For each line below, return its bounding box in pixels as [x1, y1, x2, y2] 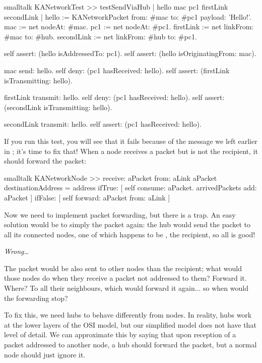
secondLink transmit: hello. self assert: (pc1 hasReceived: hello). [4, 119, 202, 129]
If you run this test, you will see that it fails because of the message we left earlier [4, 135, 257, 146]
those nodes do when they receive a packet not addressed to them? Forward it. [4, 273, 247, 283]
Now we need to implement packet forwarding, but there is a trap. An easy [4, 209, 236, 220]
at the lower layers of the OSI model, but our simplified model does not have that [4, 319, 256, 330]
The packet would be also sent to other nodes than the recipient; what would [4, 263, 242, 273]
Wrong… [4, 246, 29, 256]
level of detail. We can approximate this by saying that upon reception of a [4, 329, 236, 340]
